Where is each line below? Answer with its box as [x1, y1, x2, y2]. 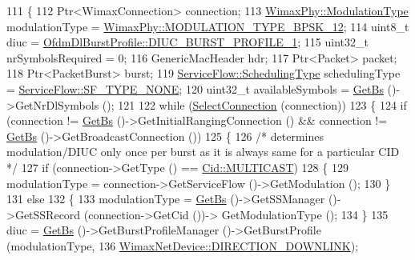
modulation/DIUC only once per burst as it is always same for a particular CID [6, 143, 400, 160]
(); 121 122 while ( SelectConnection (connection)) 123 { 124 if [102, 96, 407, 113]
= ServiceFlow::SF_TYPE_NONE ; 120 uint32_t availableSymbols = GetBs [6, 80, 384, 97]
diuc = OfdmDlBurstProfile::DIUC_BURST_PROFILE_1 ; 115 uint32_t [6, 34, 369, 50]
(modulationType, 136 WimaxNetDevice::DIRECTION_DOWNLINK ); [6, 237, 359, 254]
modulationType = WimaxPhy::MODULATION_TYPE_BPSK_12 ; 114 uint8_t [6, 18, 409, 34]
